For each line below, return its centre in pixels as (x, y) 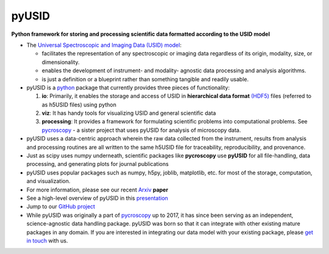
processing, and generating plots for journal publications (97, 164)
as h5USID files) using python (79, 105)
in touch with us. (47, 241)
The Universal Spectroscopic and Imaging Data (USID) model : (104, 45)
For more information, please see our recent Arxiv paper (97, 190)
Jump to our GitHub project (61, 207)
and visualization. (48, 181)
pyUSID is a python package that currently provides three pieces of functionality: (128, 88)
